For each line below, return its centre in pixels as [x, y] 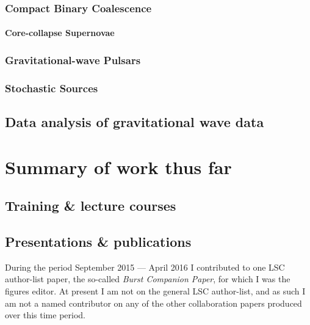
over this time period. [45, 315]
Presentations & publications [98, 242]
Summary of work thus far [118, 166]
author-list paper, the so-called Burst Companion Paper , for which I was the [148, 279]
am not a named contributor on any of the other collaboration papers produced [153, 303]
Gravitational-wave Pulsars [73, 60]
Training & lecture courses [91, 206]
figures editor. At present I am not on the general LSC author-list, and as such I [155, 291]
